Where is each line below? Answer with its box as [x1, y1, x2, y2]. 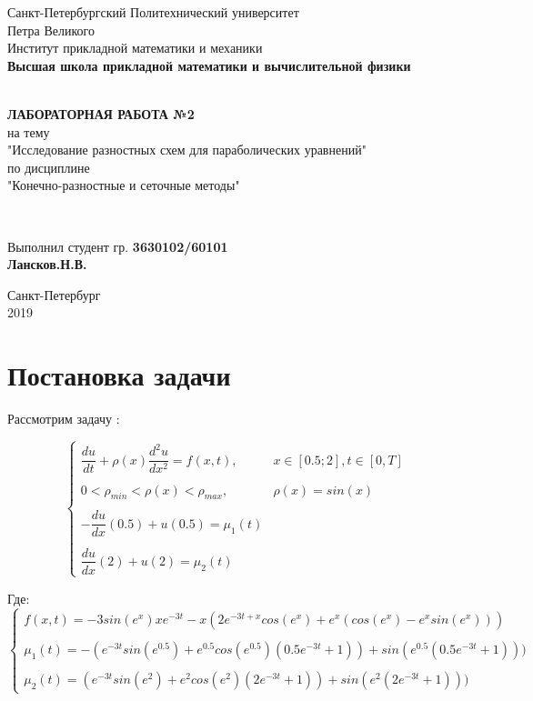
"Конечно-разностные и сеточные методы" [7, 175, 240, 195]
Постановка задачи [7, 356, 231, 394]
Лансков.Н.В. [7, 255, 87, 274]
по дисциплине [7, 157, 90, 176]
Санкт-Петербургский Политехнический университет [7, 3, 299, 21]
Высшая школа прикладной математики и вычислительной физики [7, 55, 411, 75]
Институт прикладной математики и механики [7, 38, 263, 57]
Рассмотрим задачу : [7, 409, 120, 428]
